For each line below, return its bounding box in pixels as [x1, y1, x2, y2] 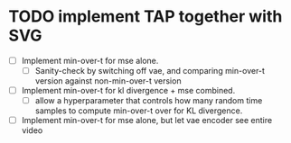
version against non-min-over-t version [34, 76, 182, 86]
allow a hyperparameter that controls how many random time [34, 95, 263, 106]
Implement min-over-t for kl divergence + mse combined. [21, 85, 236, 96]
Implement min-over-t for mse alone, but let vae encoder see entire [21, 115, 273, 126]
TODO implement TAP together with [8, 6, 283, 27]
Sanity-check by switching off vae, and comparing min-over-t [34, 66, 266, 76]
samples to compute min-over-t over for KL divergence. [34, 105, 243, 116]
